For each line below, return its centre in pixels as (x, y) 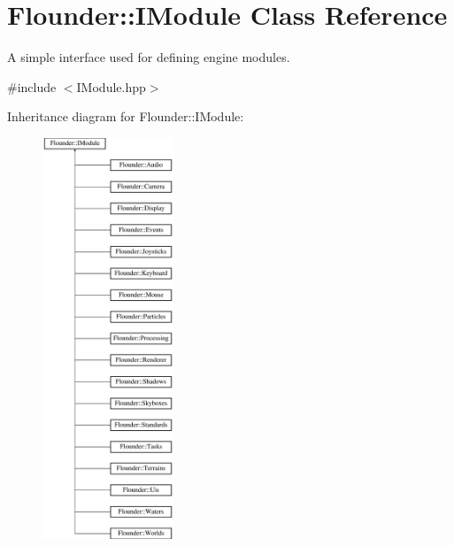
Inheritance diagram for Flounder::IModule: (126, 116)
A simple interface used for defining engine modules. (149, 57)
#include (32, 86)
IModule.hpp (111, 86)
